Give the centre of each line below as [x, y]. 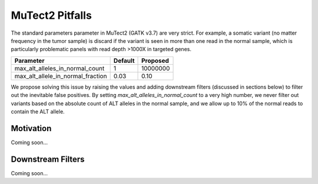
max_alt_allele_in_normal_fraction [61, 76]
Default [124, 61]
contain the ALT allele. [38, 111]
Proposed [155, 61]
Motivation [31, 128]
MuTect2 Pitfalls [52, 15]
